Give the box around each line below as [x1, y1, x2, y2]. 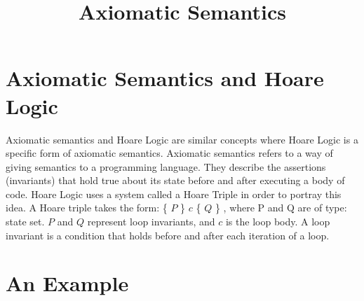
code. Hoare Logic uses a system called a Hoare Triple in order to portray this [6, 186, 342, 201]
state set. [6, 214, 45, 229]
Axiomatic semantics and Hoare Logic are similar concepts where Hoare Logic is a [6, 132, 358, 146]
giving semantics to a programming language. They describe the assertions [6, 159, 326, 174]
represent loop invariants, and [87, 214, 215, 229]
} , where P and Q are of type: [215, 200, 347, 215]
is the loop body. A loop [225, 214, 330, 229]
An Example [6, 269, 129, 297]
